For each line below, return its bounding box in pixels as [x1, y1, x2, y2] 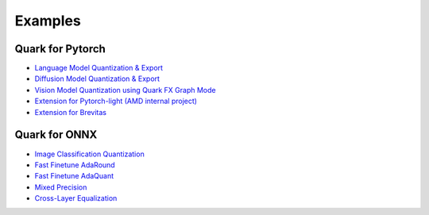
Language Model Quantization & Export [34, 63, 163, 73]
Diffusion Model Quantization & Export [34, 74, 160, 83]
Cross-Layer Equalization [34, 194, 118, 203]
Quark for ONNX [14, 128, 98, 142]
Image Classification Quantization [34, 149, 145, 159]
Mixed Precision [34, 182, 87, 192]
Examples [14, 12, 81, 29]
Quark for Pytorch [14, 42, 106, 56]
